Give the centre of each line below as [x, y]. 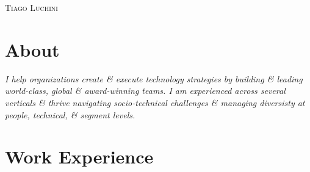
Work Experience [79, 156]
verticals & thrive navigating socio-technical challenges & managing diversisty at [155, 102]
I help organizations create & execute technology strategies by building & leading [154, 78]
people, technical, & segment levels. [70, 114]
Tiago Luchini [31, 7]
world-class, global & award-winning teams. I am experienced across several [145, 91]
